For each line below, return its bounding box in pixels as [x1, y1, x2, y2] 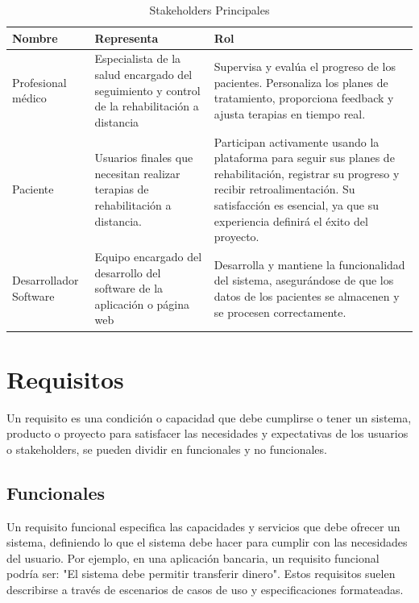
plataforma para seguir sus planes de [214, 149, 395, 166]
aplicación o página [94, 295, 190, 312]
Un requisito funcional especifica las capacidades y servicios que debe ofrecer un [6, 518, 400, 534]
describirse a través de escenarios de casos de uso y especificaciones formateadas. [6, 581, 404, 598]
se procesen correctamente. [214, 303, 346, 320]
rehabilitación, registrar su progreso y [214, 164, 400, 181]
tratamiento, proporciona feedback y [214, 89, 394, 106]
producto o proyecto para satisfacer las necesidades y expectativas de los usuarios [6, 425, 409, 442]
